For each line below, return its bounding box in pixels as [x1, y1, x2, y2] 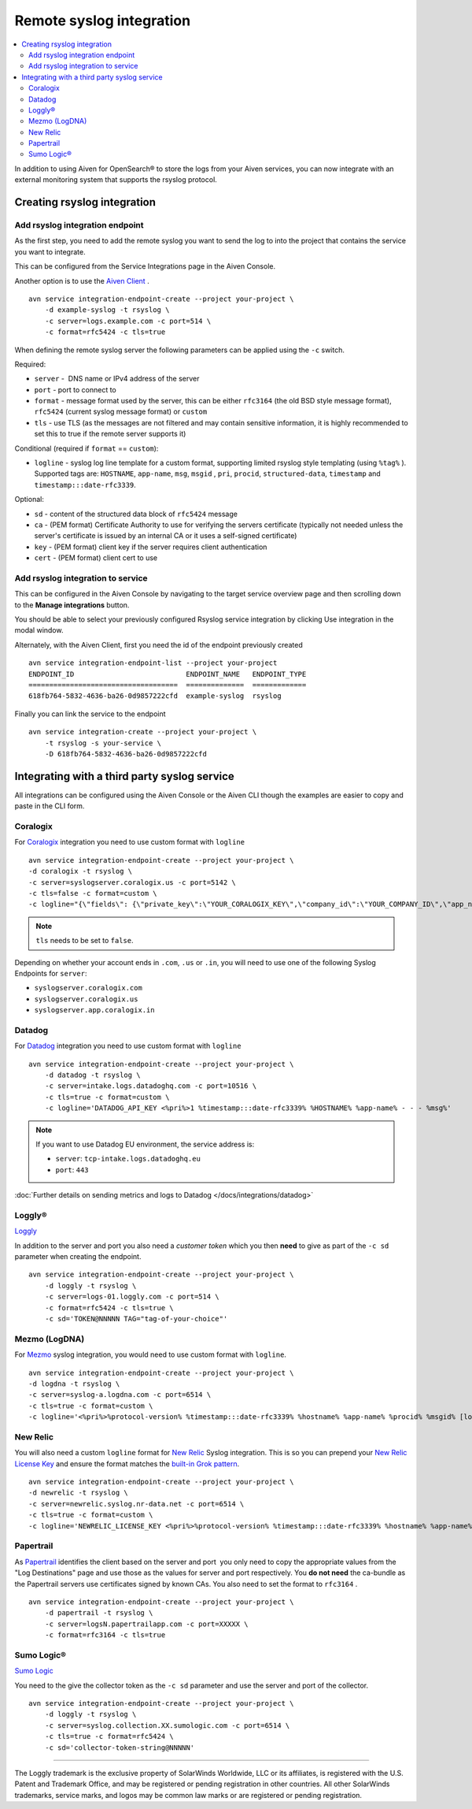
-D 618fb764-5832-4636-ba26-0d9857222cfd [44, 749, 208, 758]
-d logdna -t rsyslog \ [28, 1379, 120, 1388]
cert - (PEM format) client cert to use [34, 553, 157, 563]
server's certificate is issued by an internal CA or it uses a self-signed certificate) [34, 531, 297, 540]
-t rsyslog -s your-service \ [44, 738, 161, 748]
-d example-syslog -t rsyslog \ [44, 306, 170, 314]
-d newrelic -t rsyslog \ [28, 1488, 129, 1497]
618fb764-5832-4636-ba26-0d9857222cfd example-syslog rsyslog [28, 692, 282, 700]
